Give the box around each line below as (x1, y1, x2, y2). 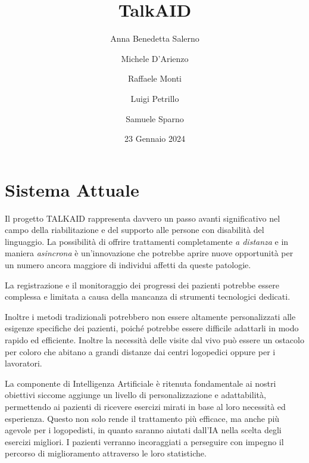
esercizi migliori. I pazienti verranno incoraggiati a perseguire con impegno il (5, 435, 284, 448)
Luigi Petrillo (130, 92, 179, 104)
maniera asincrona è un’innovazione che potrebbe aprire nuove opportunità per (5, 247, 294, 259)
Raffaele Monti (127, 72, 182, 85)
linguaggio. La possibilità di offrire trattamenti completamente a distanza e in (5, 235, 289, 247)
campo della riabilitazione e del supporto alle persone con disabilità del (5, 223, 264, 236)
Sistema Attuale (5, 177, 139, 201)
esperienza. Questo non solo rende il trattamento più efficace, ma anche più (5, 412, 280, 424)
